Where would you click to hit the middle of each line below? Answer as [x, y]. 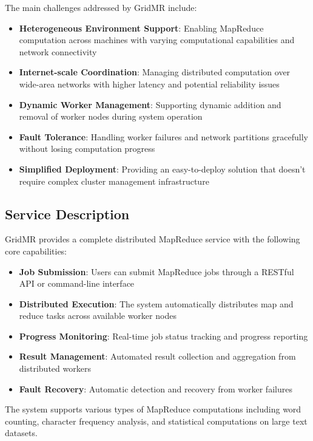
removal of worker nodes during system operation [111, 116]
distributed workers [55, 368]
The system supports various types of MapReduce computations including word [153, 409]
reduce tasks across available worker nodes [98, 316]
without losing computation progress [87, 149]
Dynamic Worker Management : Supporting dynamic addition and [150, 104]
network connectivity [58, 51]
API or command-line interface [77, 283]
